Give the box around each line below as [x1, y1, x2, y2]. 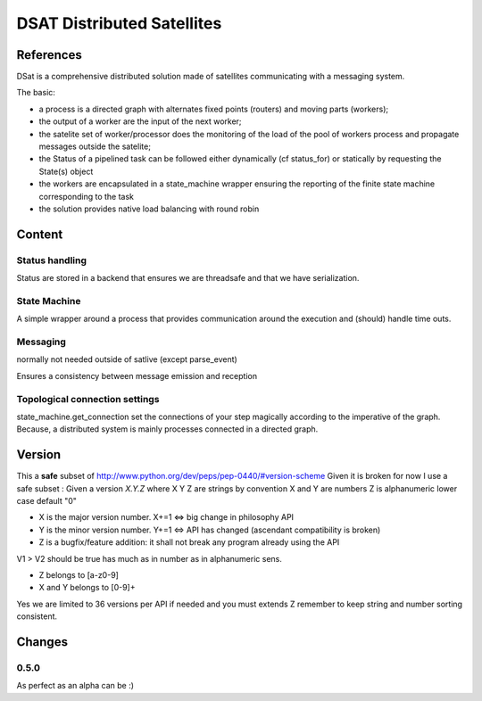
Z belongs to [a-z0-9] [38, 569, 120, 580]
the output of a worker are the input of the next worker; [38, 116, 242, 127]
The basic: [16, 87, 55, 98]
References [16, 47, 82, 62]
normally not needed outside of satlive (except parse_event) [16, 354, 238, 365]
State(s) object [38, 166, 94, 177]
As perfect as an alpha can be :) [16, 680, 134, 691]
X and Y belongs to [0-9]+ [38, 582, 136, 593]
